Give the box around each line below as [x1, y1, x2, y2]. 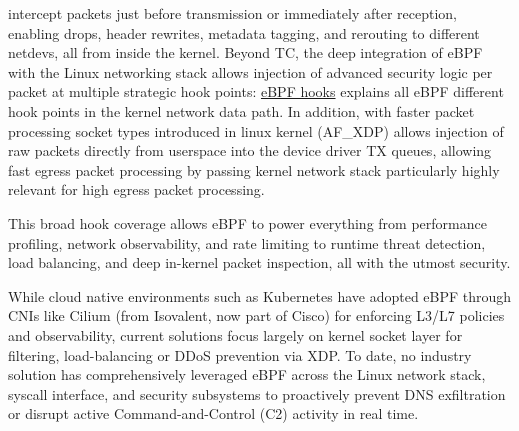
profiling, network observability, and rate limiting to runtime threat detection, [8, 232, 486, 253]
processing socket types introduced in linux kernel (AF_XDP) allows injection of [8, 120, 504, 141]
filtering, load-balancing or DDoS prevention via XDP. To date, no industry [8, 344, 472, 365]
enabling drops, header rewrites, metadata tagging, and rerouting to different [8, 22, 480, 43]
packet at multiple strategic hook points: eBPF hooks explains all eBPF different [8, 81, 504, 102]
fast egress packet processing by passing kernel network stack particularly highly [8, 159, 500, 180]
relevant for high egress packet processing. [8, 179, 265, 200]
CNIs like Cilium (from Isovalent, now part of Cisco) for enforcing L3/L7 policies [8, 305, 505, 326]
